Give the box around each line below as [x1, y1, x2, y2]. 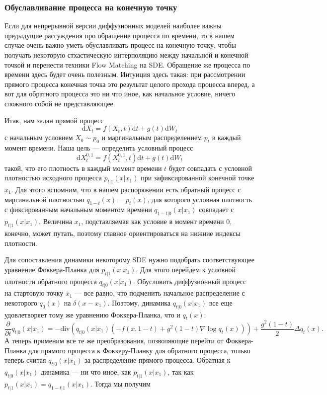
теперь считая [4, 355, 46, 365]
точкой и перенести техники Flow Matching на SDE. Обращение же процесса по [4, 59, 250, 70]
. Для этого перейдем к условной [136, 264, 236, 274]
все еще [209, 297, 233, 308]
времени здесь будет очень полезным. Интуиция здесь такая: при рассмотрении [4, 69, 245, 79]
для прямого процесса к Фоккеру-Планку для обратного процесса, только [28, 345, 250, 355]
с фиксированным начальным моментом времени [4, 204, 152, 215]
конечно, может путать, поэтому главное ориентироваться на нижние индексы [4, 228, 241, 238]
